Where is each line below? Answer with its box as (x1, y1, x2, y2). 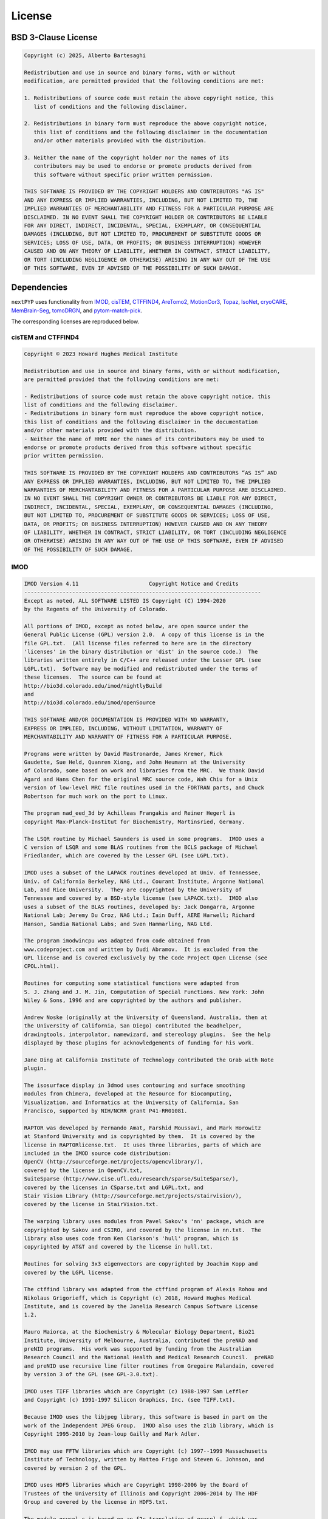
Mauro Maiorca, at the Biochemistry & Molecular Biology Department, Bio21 (24, 1328, 255, 1336)
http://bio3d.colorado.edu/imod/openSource (24, 699, 156, 706)
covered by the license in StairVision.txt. (24, 1201, 159, 1208)
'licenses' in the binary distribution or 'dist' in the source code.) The (24, 648, 258, 655)
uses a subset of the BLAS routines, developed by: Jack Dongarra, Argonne (24, 903, 255, 910)
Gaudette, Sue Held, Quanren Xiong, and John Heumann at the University (24, 759, 245, 766)
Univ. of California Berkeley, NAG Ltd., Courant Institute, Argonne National (24, 878, 264, 885)
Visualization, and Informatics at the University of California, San (24, 1099, 239, 1106)
